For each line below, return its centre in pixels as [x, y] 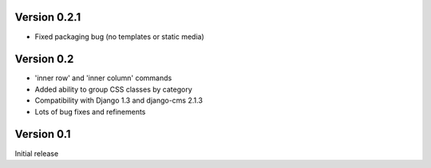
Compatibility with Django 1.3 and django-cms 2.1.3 [119, 100]
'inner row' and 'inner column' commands [103, 78]
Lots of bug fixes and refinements [90, 111]
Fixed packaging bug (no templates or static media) [120, 37]
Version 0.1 [43, 134]
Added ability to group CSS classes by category [114, 89]
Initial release [37, 153]
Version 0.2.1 [48, 17]
